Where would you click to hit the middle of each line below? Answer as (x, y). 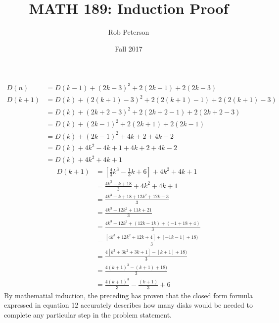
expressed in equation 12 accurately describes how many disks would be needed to (128, 305)
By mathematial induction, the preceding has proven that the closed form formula (128, 295)
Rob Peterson (129, 32)
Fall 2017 (129, 48)
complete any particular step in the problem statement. (88, 315)
